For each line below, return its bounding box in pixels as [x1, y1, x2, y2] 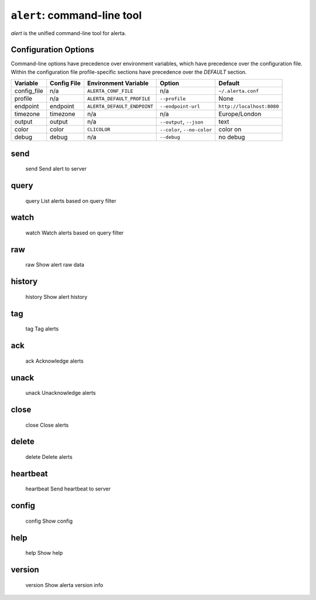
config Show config [25, 517, 73, 524]
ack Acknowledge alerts [25, 357, 84, 364]
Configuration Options [11, 45, 95, 55]
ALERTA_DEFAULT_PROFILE [87, 96, 150, 102]
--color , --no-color [160, 125, 212, 134]
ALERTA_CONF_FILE [87, 88, 133, 94]
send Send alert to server [25, 165, 87, 172]
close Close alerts [25, 421, 69, 428]
